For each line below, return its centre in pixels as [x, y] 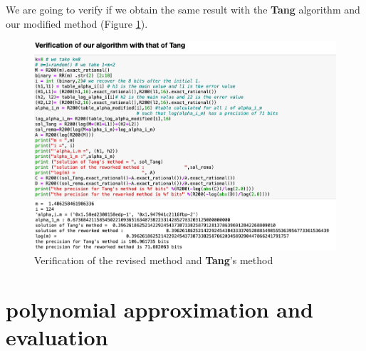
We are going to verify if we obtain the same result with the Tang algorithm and [183, 9]
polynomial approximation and [160, 309]
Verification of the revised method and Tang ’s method [154, 260]
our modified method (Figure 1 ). [77, 23]
